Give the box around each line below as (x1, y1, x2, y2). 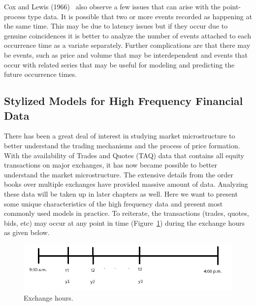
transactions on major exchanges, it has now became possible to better (4, 160, 217, 170)
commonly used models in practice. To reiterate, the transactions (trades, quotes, (4, 208, 249, 218)
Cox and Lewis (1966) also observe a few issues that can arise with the (4, 1, 221, 11)
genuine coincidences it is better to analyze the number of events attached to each (4, 30, 251, 40)
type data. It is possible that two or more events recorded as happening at (28, 11, 252, 21)
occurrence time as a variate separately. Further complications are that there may (4, 40, 251, 50)
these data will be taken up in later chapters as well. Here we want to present (4, 188, 238, 199)
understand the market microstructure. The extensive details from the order (4, 169, 233, 179)
